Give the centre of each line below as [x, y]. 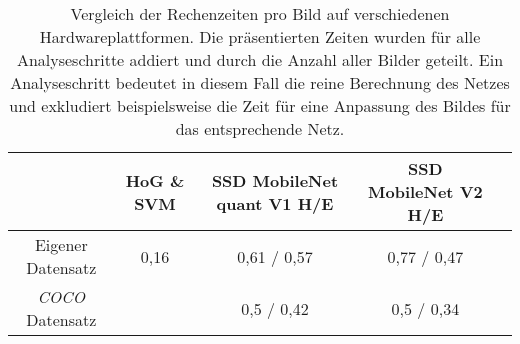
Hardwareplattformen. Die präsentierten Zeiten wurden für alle [260, 36]
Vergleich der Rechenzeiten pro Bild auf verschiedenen [260, 13]
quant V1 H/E [275, 203]
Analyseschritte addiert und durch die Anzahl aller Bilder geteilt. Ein [260, 59]
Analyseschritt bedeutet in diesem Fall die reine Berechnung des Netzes [260, 82]
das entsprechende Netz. [260, 128]
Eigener [61, 244]
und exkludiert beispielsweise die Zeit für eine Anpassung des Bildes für [260, 105]
